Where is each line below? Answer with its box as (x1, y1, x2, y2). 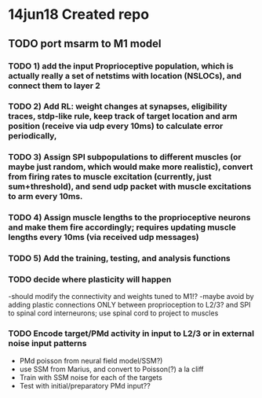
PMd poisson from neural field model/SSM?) (19, 356, 163, 365)
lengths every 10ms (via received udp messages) (8, 232, 199, 243)
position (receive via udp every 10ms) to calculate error (8, 120, 224, 131)
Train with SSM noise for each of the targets (19, 372, 162, 382)
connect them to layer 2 (8, 80, 100, 91)
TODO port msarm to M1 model (8, 37, 162, 50)
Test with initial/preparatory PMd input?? (19, 381, 151, 390)
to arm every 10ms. (8, 191, 83, 202)
